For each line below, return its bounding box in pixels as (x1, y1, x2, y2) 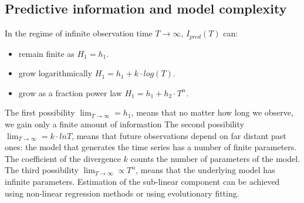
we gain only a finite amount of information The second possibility (5, 118, 244, 130)
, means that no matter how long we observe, (131, 106, 293, 119)
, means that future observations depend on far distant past (72, 129, 286, 141)
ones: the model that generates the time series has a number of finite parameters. (5, 141, 297, 153)
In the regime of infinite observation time (5, 27, 153, 39)
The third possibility (5, 164, 79, 176)
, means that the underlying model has (136, 164, 275, 176)
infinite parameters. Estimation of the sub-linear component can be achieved (5, 175, 280, 187)
